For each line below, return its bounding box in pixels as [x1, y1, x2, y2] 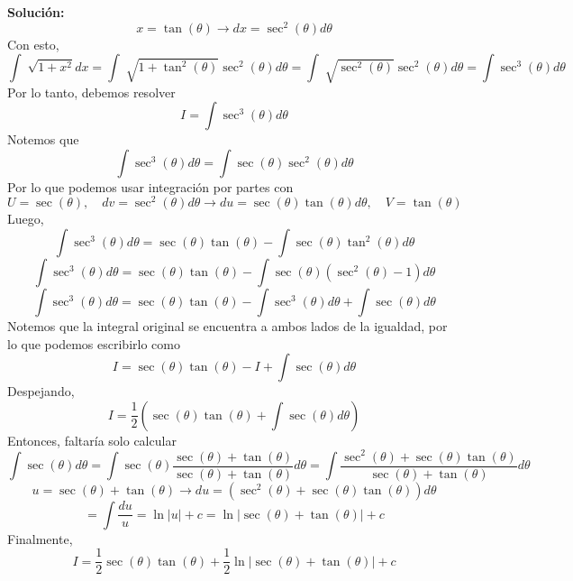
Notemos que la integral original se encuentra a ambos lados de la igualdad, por [7, 317, 448, 336]
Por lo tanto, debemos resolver [7, 82, 176, 101]
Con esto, [7, 34, 59, 53]
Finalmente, [7, 529, 73, 548]
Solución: [7, 3, 65, 21]
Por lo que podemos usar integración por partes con [7, 177, 294, 196]
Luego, [7, 209, 44, 228]
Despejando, [7, 382, 75, 401]
